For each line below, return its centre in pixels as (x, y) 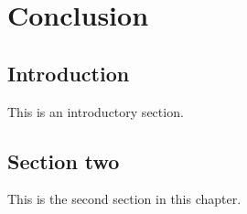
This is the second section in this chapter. (124, 199)
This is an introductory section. (96, 111)
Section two (64, 160)
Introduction (69, 73)
